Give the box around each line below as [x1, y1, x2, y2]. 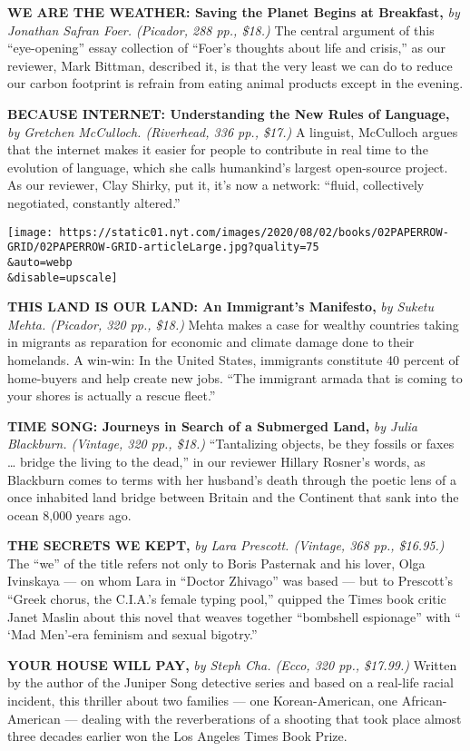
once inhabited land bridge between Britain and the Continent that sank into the [7, 488, 459, 507]
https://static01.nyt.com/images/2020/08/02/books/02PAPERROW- [59, 225, 449, 239]
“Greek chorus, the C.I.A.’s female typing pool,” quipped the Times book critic [7, 589, 446, 608]
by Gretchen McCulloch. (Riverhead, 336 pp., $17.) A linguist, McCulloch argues [7, 122, 458, 141]
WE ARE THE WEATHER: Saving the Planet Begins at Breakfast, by [7, 3, 460, 21]
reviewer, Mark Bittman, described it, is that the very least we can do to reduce [7, 55, 453, 74]
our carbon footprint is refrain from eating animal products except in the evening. [7, 74, 464, 93]
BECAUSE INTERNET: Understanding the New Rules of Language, [7, 104, 450, 123]
